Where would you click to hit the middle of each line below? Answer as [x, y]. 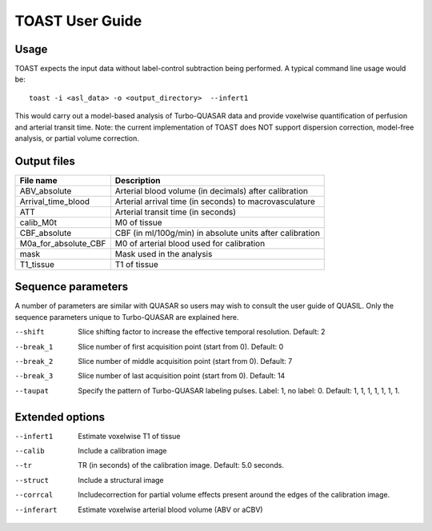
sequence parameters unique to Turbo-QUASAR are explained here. [127, 317]
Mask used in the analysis [164, 254]
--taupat [32, 391]
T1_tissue [37, 264]
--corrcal [34, 495]
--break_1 [34, 347]
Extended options [60, 417]
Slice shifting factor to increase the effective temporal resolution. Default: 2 [202, 332]
